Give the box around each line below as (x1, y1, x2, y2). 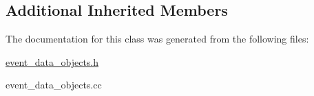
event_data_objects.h (6, 54, 99, 69)
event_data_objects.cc (6, 77, 102, 92)
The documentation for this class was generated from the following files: (6, 32, 309, 46)
